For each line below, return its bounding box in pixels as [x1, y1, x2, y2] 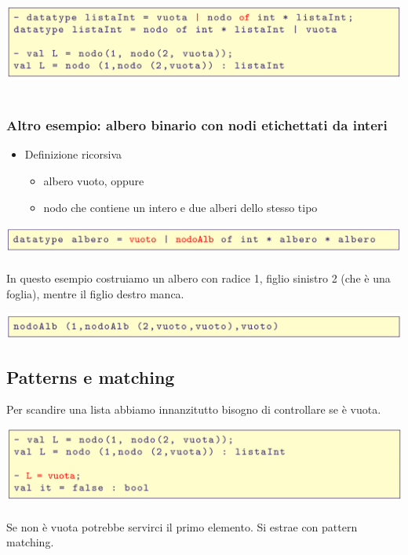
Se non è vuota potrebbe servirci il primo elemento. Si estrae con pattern [6, 518, 358, 535]
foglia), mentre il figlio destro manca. [6, 285, 184, 301]
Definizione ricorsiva [24, 146, 122, 162]
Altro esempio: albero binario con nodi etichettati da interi [6, 115, 388, 135]
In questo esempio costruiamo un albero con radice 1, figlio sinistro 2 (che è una [6, 270, 391, 287]
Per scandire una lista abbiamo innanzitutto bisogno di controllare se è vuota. [6, 401, 381, 418]
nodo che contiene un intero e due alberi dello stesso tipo [43, 199, 318, 215]
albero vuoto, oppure [43, 173, 144, 189]
